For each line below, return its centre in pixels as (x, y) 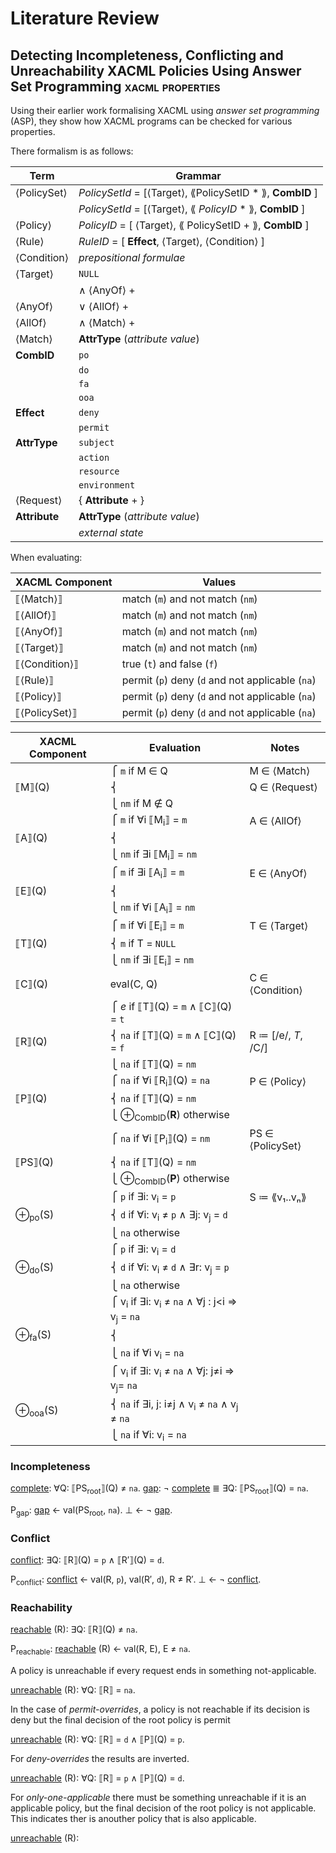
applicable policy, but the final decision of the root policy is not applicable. (163, 1808)
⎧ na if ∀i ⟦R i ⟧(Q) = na (160, 1081)
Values (219, 582)
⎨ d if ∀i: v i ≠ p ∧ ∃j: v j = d (168, 1215)
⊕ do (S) (35, 1268)
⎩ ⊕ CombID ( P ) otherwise (169, 1179)
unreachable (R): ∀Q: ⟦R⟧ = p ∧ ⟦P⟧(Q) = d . (97, 1778)
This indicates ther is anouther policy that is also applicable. (133, 1819)
